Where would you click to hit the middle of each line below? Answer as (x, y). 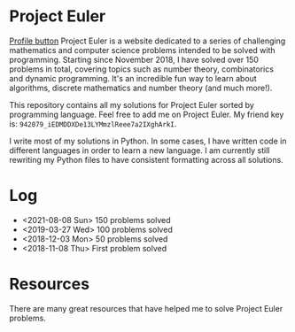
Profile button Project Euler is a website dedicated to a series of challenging (147, 41)
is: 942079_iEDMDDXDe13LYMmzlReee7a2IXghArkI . (93, 124)
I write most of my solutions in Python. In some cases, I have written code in (148, 141)
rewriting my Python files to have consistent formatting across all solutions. (146, 159)
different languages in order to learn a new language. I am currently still (140, 150)
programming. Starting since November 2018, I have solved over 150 (134, 59)
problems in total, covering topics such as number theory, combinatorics (142, 69)
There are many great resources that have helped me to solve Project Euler (146, 308)
